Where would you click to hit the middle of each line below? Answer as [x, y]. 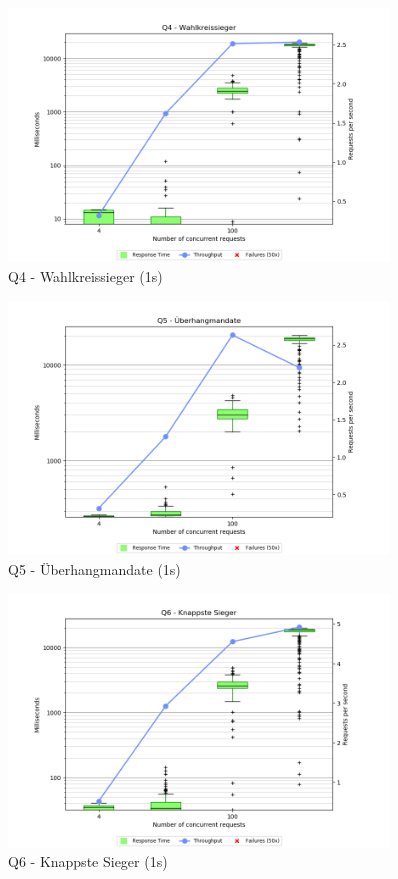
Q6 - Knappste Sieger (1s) [88, 861]
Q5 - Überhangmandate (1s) [94, 568]
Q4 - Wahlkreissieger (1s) [85, 275]
